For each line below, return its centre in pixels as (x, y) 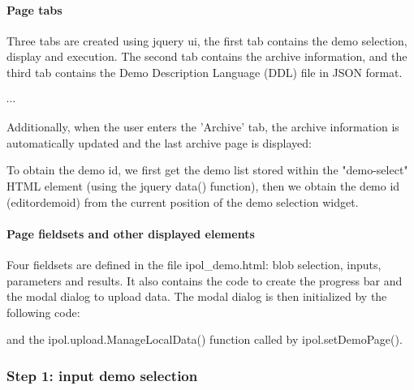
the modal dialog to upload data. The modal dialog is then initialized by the (197, 296)
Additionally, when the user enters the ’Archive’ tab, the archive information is (203, 127)
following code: (43, 312)
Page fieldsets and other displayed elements (131, 233)
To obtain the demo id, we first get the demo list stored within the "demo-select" (207, 170)
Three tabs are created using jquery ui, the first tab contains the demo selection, (207, 40)
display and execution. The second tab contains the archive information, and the (207, 56)
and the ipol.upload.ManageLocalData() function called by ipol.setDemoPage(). (205, 339)
